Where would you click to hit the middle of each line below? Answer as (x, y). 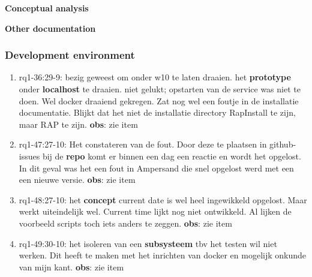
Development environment (70, 55)
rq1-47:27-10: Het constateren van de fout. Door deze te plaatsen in (143, 144)
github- (283, 144)
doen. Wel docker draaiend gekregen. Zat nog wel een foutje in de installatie (159, 100)
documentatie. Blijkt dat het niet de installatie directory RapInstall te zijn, (157, 112)
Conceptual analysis (47, 8)
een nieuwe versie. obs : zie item (77, 180)
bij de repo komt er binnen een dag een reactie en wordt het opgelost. (172, 156)
